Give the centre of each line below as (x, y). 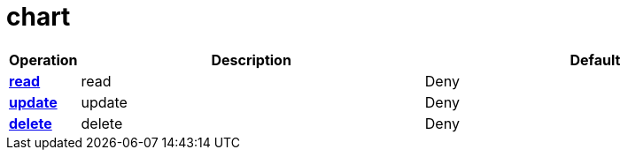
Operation (43, 60)
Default (595, 60)
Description (251, 60)
